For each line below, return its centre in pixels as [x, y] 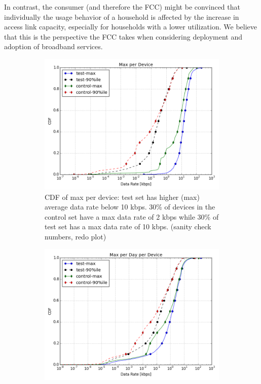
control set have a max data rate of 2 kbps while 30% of [132, 216]
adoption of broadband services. [53, 46]
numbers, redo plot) [76, 236]
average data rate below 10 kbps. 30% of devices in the [130, 207]
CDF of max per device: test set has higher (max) [122, 197]
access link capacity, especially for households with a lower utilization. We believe [130, 27]
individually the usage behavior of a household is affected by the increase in [122, 16]
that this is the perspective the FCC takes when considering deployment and [123, 36]
